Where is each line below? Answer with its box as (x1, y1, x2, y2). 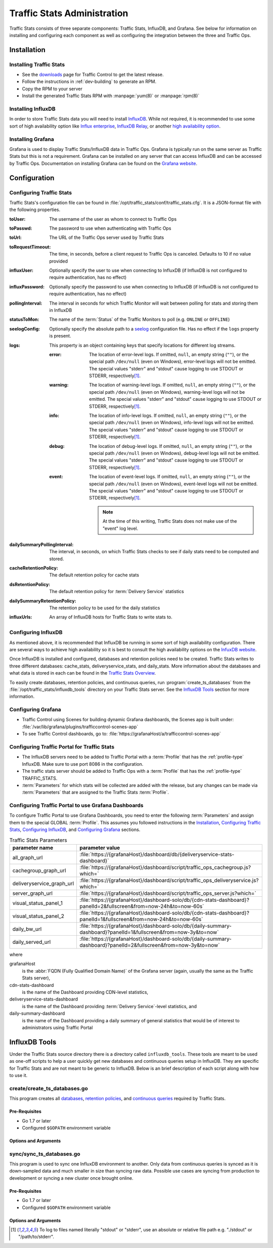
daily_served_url (12, 938, 51, 945)
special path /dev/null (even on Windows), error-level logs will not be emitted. (89, 358, 256, 364)
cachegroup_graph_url (12, 867, 66, 874)
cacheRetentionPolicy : (9, 565, 58, 571)
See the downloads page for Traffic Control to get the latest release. (22, 71, 164, 78)
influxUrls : (9, 614, 32, 620)
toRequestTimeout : (9, 243, 51, 250)
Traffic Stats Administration (9, 8, 128, 19)
